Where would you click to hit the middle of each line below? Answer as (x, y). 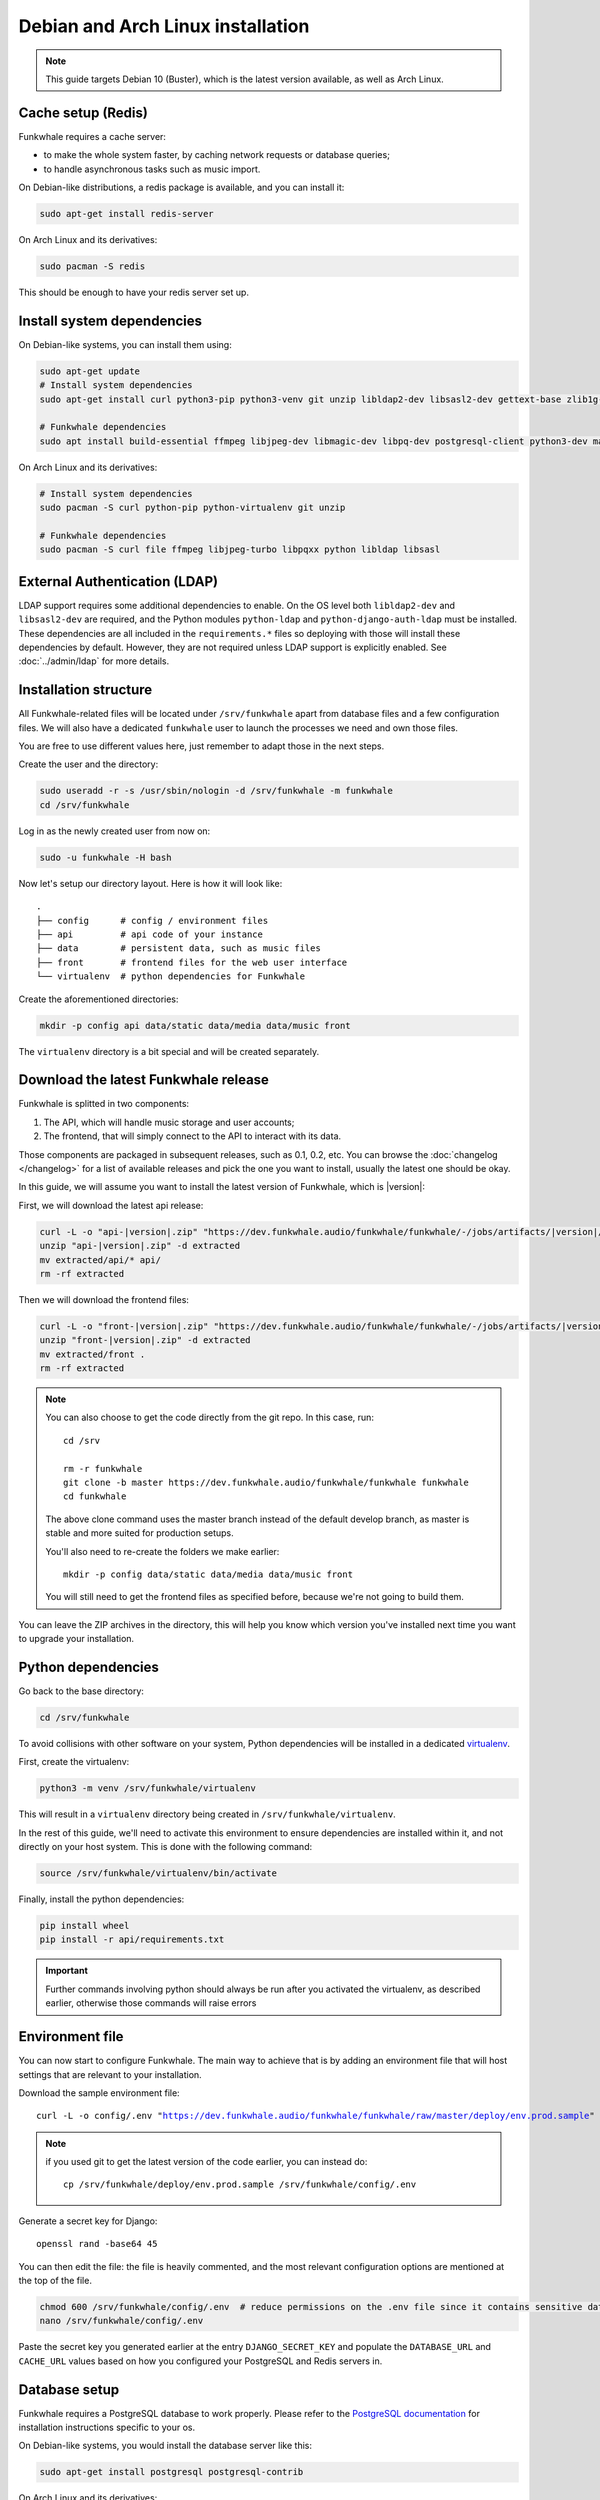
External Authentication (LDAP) (118, 581)
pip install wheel (84, 1926)
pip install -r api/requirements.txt (132, 1939)
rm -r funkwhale (103, 1468)
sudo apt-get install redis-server (126, 213)
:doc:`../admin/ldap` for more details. (94, 661)
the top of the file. (55, 2281)
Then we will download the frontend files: (104, 1299)
